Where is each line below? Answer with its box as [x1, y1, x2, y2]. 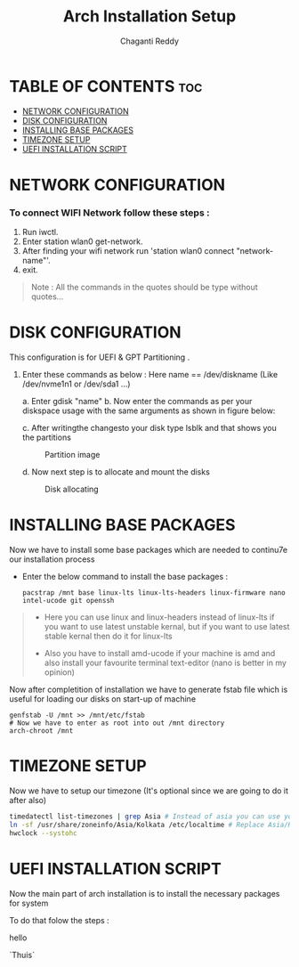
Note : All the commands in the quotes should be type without [30, 282, 258, 293]
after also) [9, 794, 47, 805]
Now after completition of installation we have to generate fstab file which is [9, 684, 288, 695]
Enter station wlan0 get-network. [21, 236, 144, 247]
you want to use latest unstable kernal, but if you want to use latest [44, 622, 290, 632]
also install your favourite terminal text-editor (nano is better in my [44, 657, 287, 669]
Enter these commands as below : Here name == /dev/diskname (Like [21, 370, 279, 380]
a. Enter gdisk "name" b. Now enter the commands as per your [21, 396, 253, 407]
